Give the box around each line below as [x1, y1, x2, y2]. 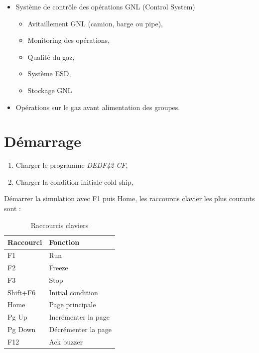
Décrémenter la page [49, 324, 112, 335]
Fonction [49, 237, 80, 247]
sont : [4, 203, 21, 214]
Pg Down [7, 324, 36, 335]
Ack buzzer [49, 337, 83, 347]
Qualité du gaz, [27, 51, 75, 62]
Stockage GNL [27, 85, 72, 95]
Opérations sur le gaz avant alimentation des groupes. [15, 102, 180, 112]
